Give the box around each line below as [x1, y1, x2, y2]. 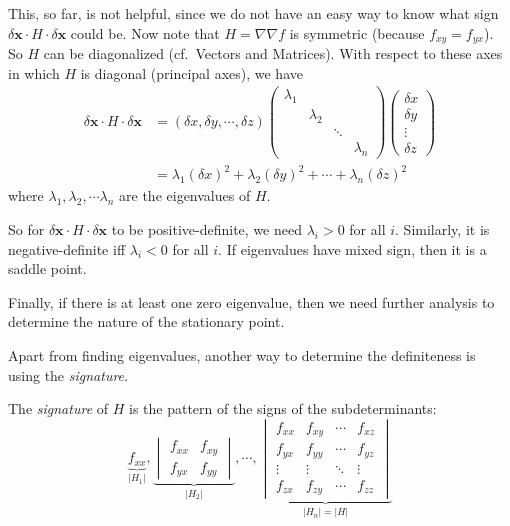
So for [8, 218, 45, 239]
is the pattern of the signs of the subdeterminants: [128, 398, 437, 419]
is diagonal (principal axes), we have [80, 62, 303, 83]
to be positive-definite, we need [111, 218, 302, 239]
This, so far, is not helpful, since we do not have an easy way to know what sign [8, 3, 499, 23]
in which [8, 62, 60, 83]
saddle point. [8, 258, 87, 279]
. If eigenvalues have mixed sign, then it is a [218, 238, 487, 259]
